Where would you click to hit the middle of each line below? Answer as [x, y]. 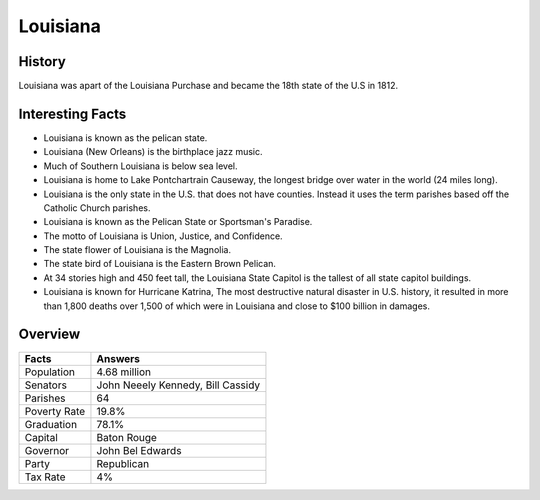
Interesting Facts [72, 113]
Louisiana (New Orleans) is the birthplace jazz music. [153, 152]
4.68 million [124, 372]
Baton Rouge [126, 437]
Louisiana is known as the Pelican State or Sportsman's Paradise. [178, 222]
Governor [47, 450]
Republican [123, 463]
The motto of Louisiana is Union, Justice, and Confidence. [163, 236]
